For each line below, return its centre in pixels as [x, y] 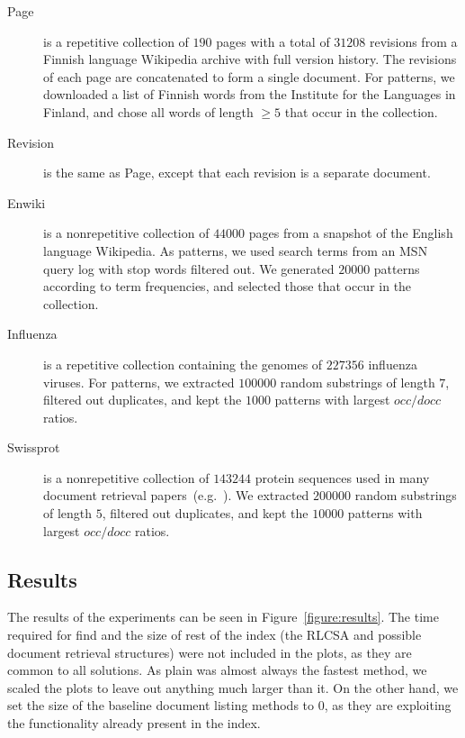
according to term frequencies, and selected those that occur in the [228, 286]
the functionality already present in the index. [134, 723]
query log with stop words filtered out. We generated [189, 268]
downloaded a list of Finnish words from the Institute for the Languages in [250, 94]
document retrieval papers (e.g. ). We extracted [176, 495]
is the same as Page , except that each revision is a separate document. [237, 173]
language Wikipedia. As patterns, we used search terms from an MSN [236, 250]
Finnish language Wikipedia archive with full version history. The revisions [250, 59]
